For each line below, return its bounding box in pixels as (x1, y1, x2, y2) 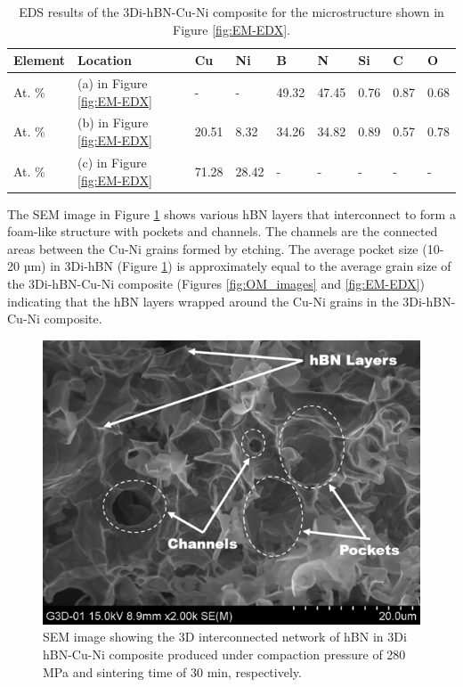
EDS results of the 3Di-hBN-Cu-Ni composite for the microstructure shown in (19, 3, 444, 20)
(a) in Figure (77, 74, 148, 93)
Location (77, 51, 132, 70)
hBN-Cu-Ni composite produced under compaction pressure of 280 (43, 645, 406, 664)
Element (13, 51, 65, 70)
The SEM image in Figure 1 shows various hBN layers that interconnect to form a (7, 204, 456, 223)
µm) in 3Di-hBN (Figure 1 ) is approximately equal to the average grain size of (23, 257, 451, 275)
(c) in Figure (77, 152, 147, 171)
